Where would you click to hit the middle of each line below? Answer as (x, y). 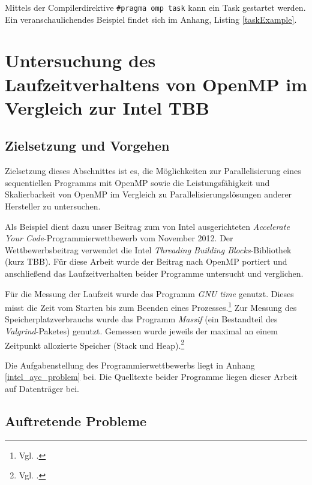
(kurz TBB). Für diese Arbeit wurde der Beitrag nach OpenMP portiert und (146, 261)
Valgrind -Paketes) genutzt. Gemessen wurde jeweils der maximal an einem (141, 330)
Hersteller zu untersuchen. (53, 206)
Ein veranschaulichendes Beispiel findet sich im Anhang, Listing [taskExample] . (151, 19)
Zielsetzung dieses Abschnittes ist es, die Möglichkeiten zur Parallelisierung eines (153, 171)
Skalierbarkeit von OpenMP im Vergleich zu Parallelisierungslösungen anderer (148, 194)
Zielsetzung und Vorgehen (87, 146)
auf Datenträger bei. (42, 389)
